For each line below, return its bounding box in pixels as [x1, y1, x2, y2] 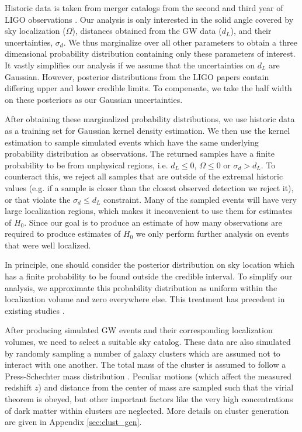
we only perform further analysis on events [136, 227, 289, 240]
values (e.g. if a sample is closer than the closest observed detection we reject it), [5, 181, 294, 193]
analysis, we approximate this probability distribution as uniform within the [5, 281, 277, 293]
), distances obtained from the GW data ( [72, 25, 222, 37]
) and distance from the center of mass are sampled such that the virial [38, 381, 294, 393]
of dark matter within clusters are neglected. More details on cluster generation [5, 404, 289, 416]
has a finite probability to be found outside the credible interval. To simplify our [5, 270, 293, 282]
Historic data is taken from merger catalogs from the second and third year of [5, 2, 283, 13]
